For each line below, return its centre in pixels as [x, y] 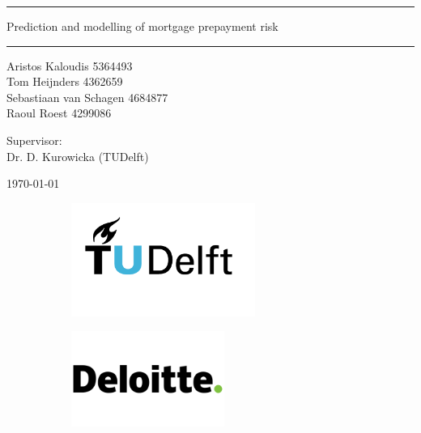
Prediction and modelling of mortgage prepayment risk [142, 26]
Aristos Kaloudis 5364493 [70, 65]
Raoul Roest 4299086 [59, 113]
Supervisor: [34, 140]
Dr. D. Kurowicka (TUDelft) [78, 156]
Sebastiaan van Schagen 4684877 [87, 97]
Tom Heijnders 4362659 [65, 81]
